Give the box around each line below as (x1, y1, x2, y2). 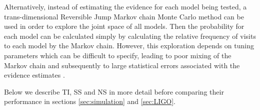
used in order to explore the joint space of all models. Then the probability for (4, 21, 244, 31)
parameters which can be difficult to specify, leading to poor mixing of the (4, 50, 231, 60)
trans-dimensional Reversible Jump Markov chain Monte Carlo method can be (4, 11, 244, 21)
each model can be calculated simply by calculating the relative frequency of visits (4, 30, 256, 41)
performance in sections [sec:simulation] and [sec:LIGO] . (4, 96, 176, 107)
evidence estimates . (4, 70, 65, 80)
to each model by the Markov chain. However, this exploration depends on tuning (4, 40, 254, 51)
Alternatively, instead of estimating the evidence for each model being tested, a (4, 1, 247, 11)
